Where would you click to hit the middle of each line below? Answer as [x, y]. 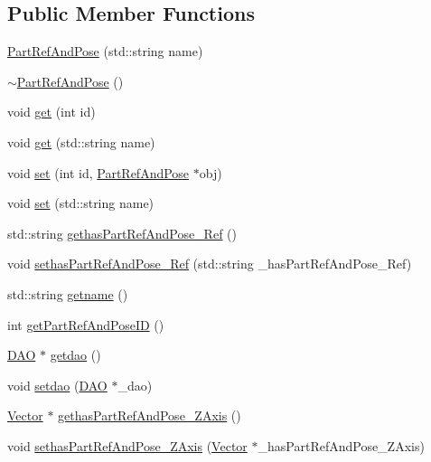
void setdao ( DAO [57, 385]
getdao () [75, 355]
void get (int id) [52, 112]
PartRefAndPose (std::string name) [105, 51]
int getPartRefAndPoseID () [86, 324]
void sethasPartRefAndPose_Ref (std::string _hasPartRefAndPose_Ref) [210, 264]
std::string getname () [68, 293]
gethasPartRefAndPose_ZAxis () [150, 415]
